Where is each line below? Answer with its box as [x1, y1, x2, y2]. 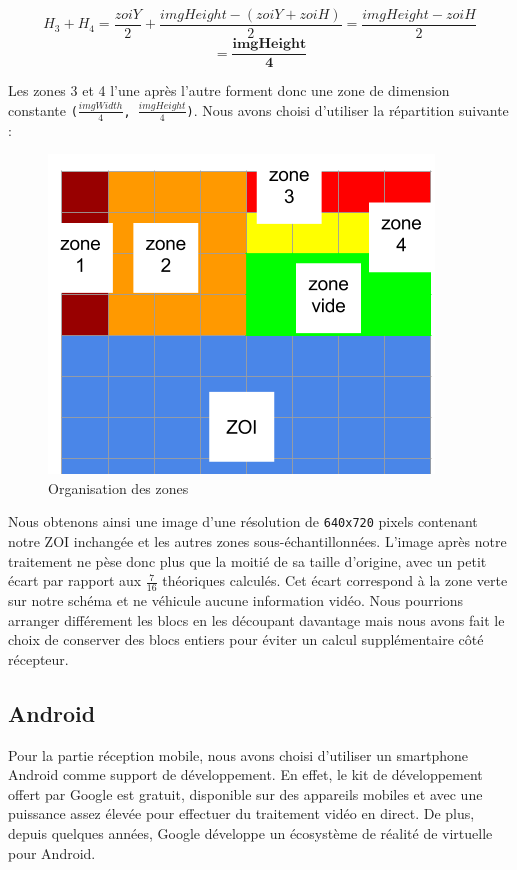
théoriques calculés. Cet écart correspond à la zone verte [162, 570, 508, 591]
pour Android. [8, 842, 96, 863]
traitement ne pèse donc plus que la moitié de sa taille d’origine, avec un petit [8, 550, 487, 571]
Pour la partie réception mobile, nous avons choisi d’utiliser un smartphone [8, 744, 469, 765]
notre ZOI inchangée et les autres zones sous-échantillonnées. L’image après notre [8, 530, 507, 551]
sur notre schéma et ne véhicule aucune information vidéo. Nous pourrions [8, 590, 464, 610]
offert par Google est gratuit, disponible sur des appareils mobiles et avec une [8, 783, 483, 804]
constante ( [8, 99, 78, 120]
